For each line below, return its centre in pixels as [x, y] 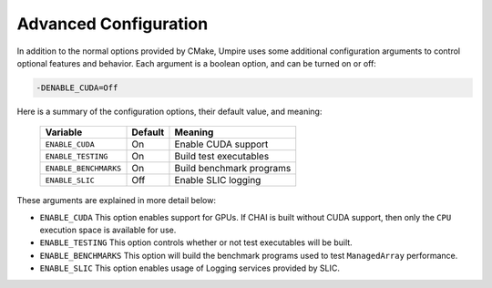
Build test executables [222, 157]
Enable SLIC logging [218, 180]
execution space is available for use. [108, 230]
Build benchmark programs [233, 169]
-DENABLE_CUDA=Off [77, 87]
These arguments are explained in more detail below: [116, 201]
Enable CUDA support [221, 144]
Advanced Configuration [113, 24]
